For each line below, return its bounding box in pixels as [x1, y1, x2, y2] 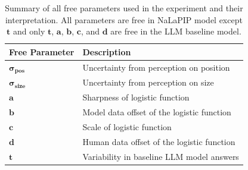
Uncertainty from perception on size [82, 76, 214, 89]
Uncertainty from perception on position [82, 61, 230, 74]
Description [82, 45, 131, 58]
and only [13, 25, 45, 37]
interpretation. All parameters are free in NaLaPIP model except [5, 13, 243, 26]
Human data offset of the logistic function [82, 135, 235, 147]
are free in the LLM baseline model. [110, 25, 241, 37]
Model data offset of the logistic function [82, 106, 231, 118]
